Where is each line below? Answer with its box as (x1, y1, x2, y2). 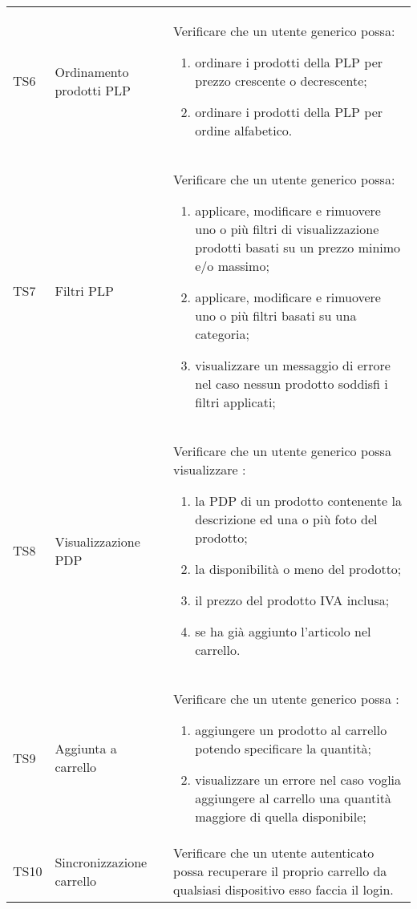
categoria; (195, 325, 249, 343)
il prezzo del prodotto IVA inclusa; (195, 591, 390, 609)
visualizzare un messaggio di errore (195, 356, 391, 374)
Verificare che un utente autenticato (173, 843, 374, 862)
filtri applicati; (195, 393, 276, 411)
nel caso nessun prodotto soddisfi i (195, 374, 388, 393)
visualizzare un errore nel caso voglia (195, 770, 402, 789)
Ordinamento (55, 62, 129, 81)
